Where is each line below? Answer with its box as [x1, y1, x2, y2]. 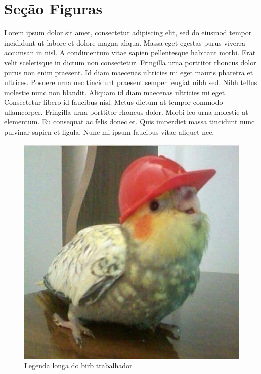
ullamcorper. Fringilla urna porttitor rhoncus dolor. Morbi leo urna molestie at [4, 106, 248, 117]
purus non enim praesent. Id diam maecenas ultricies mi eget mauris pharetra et [4, 67, 253, 77]
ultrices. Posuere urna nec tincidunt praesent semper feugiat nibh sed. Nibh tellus [4, 77, 257, 88]
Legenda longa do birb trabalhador [24, 360, 133, 371]
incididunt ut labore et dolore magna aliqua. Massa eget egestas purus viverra [4, 37, 245, 48]
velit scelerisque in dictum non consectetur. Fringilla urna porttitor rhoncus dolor [4, 57, 256, 67]
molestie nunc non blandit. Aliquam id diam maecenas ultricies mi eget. [4, 87, 227, 97]
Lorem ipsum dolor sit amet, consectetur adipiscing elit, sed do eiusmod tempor [4, 27, 252, 38]
